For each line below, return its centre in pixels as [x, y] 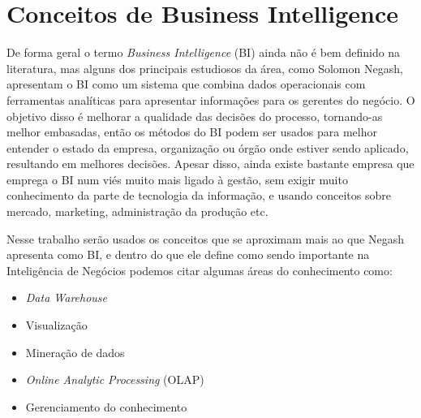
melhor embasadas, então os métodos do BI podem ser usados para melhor [192, 132]
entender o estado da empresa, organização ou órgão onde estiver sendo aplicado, [208, 147]
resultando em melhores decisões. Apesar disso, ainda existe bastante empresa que [210, 164]
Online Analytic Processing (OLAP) [115, 379]
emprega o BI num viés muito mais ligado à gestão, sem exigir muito [177, 179]
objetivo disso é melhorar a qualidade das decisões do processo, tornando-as [195, 116]
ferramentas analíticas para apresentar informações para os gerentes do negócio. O [211, 99]
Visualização [56, 325]
